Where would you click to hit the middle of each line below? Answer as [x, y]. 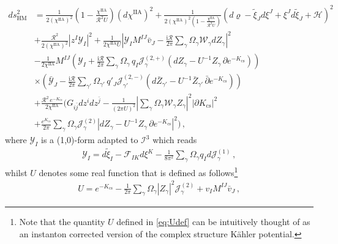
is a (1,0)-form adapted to [90, 140]
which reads [175, 140]
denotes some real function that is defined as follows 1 [138, 171]
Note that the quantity [62, 222]
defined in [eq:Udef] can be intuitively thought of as [213, 222]
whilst [16, 172]
